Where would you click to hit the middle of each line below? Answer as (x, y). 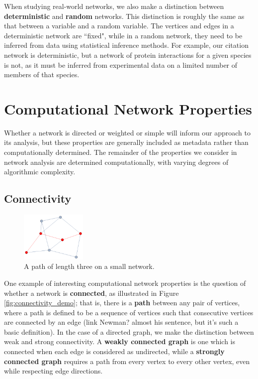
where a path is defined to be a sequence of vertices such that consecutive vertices (129, 312)
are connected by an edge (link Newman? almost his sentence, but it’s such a (121, 322)
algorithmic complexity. (40, 172)
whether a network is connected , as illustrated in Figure (91, 293)
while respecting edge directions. (53, 371)
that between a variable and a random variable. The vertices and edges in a (119, 26)
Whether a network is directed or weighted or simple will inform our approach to (127, 132)
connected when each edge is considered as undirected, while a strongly (114, 351)
